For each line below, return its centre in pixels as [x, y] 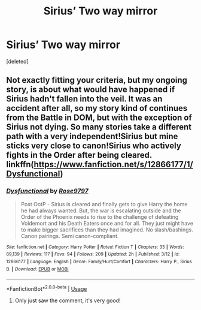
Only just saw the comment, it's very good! [68, 300]
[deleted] [17, 61]
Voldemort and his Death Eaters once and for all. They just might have [107, 223]
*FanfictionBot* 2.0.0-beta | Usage [47, 288]
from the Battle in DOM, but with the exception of [99, 118]
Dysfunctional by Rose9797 [47, 191]
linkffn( [20, 165]
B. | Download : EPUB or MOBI [37, 269]
